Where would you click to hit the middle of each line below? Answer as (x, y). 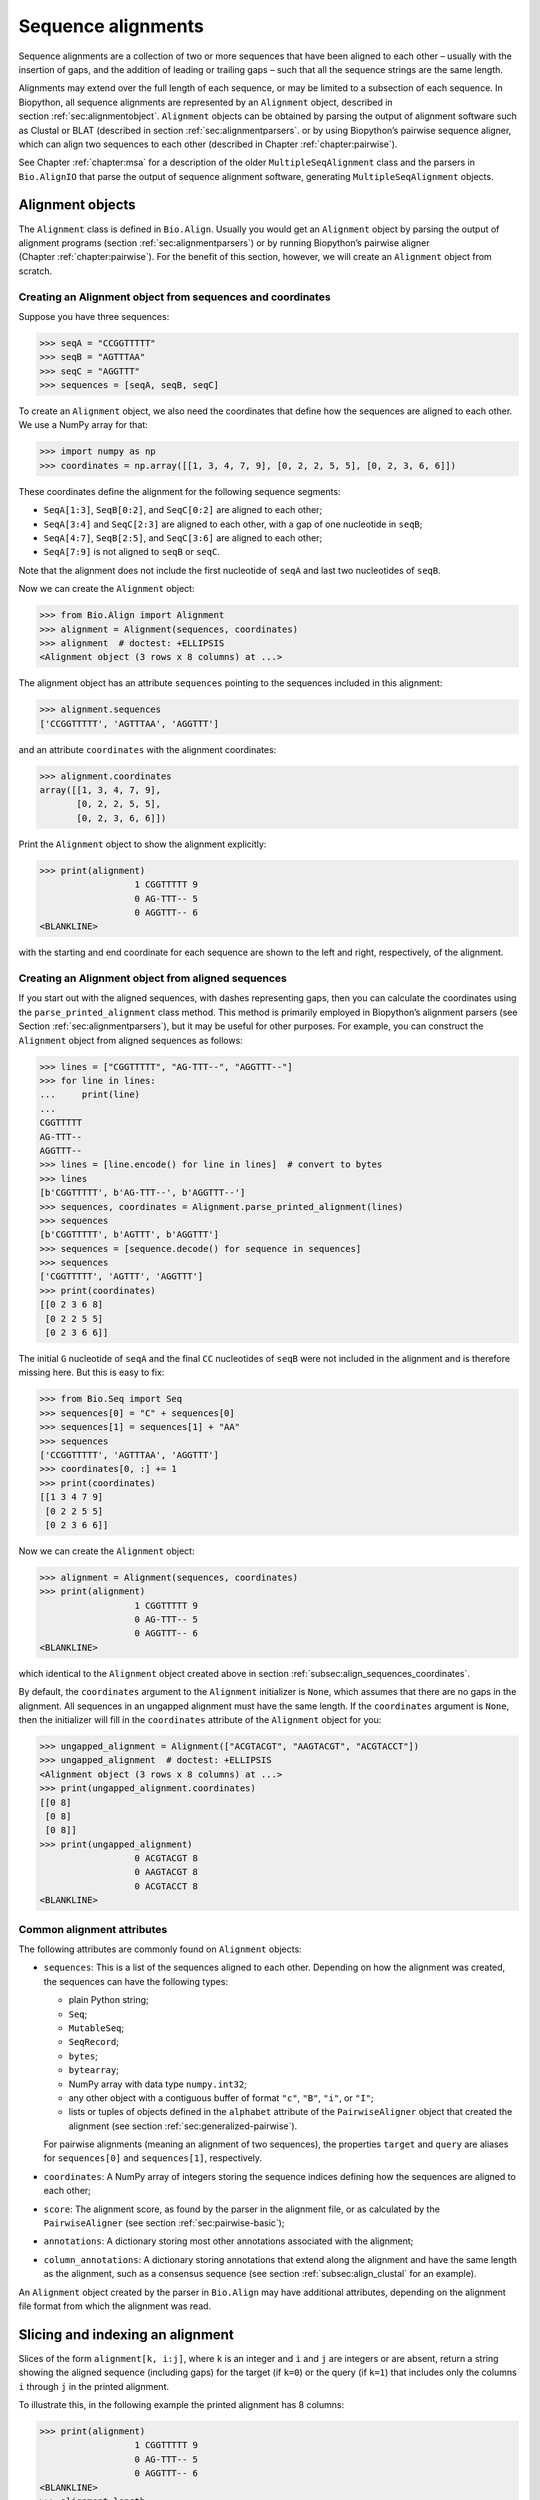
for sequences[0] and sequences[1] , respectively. (153, 2158)
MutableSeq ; (96, 2027)
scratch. (35, 271)
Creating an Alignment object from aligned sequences (152, 978)
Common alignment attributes (93, 1929)
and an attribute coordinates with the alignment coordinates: (147, 749)
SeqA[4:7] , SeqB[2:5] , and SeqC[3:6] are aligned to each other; (183, 537)
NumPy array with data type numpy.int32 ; (157, 2084)
